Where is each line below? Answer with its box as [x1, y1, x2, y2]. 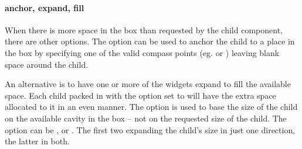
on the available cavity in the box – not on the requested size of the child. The [5, 112, 287, 124]
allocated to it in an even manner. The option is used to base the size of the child [5, 101, 298, 113]
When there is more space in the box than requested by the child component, [5, 23, 283, 36]
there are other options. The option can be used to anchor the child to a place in [5, 35, 295, 47]
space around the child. [5, 58, 89, 70]
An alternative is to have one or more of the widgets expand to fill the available [5, 78, 291, 90]
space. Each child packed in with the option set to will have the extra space [5, 89, 276, 101]
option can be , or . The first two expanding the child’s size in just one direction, [5, 123, 296, 136]
